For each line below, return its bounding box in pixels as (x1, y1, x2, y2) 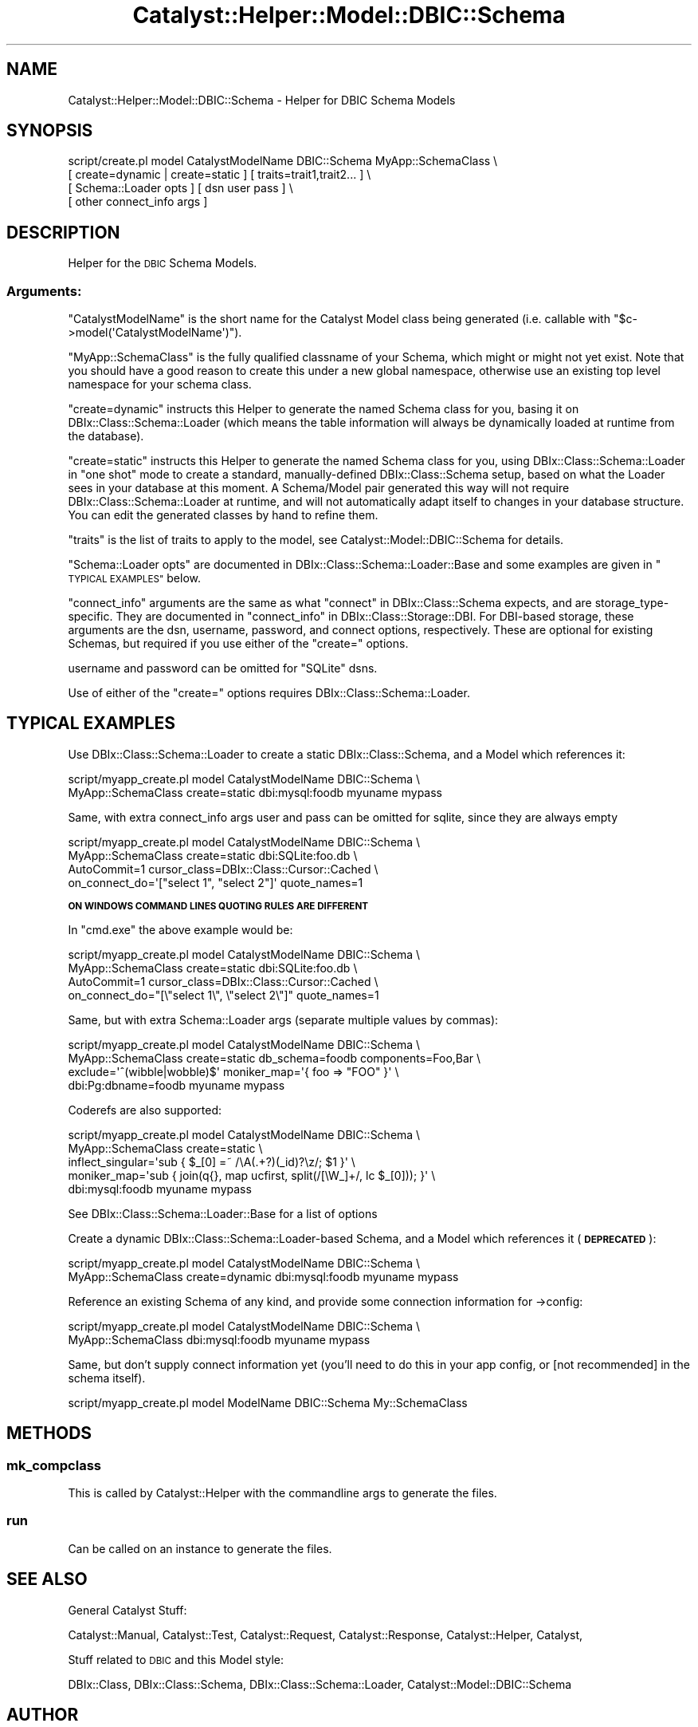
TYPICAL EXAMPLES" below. (68, 571, 201, 586)
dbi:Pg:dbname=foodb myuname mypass (68, 1078, 285, 1092)
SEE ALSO (6, 1569, 88, 1590)
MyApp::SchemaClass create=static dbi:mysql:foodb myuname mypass (68, 785, 443, 799)
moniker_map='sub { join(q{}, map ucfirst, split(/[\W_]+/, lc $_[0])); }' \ (68, 1168, 436, 1182)
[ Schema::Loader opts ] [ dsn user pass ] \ (68, 181, 293, 195)
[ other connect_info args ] (68, 195, 208, 209)
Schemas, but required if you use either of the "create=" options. (68, 637, 409, 651)
